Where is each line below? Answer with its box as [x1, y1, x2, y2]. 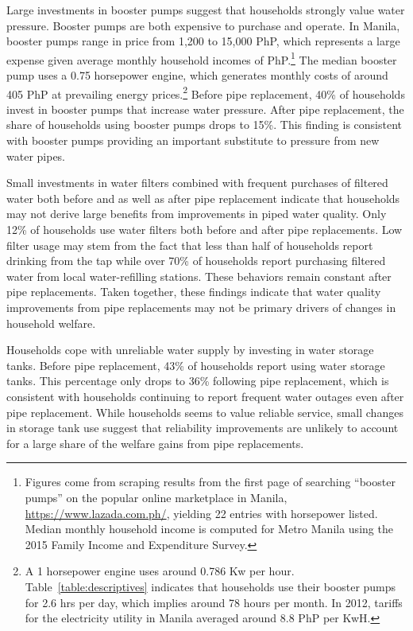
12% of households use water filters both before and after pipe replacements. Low [6, 221, 403, 238]
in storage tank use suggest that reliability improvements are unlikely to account [6, 419, 399, 436]
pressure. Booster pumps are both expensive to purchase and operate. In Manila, [6, 17, 400, 33]
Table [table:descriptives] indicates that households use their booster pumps [25, 578, 396, 594]
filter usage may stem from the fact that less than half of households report [6, 236, 373, 253]
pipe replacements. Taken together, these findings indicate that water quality [6, 283, 381, 300]
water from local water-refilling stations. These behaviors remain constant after [6, 267, 392, 284]
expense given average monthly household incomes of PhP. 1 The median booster [6, 49, 397, 68]
